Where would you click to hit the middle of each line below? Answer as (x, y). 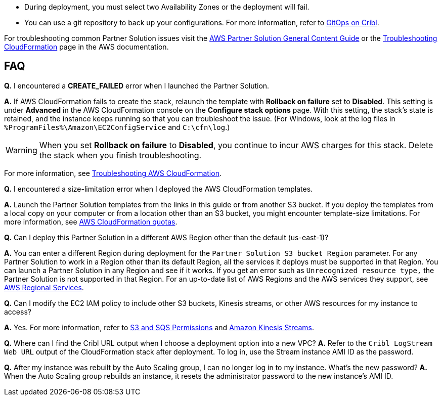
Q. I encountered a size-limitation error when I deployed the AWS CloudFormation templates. (159, 189)
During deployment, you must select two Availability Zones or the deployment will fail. (167, 7)
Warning (21, 150)
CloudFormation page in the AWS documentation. (86, 47)
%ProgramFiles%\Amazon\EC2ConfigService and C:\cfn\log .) (117, 127)
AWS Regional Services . (44, 287)
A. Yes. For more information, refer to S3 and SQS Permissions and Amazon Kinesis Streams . (159, 327)
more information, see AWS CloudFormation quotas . (91, 221)
